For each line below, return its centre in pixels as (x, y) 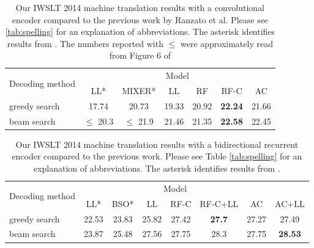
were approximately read (226, 43)
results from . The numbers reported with (85, 43)
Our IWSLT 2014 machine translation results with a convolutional (140, 7)
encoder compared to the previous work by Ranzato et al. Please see (140, 19)
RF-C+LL (219, 203)
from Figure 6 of (140, 55)
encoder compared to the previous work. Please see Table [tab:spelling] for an (157, 156)
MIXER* (139, 91)
